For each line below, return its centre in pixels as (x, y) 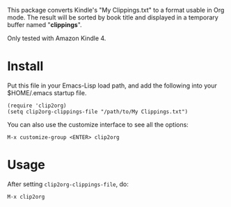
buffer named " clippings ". (45, 25)
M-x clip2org (26, 197)
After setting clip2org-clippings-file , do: (68, 184)
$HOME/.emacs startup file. (47, 92)
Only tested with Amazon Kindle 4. (57, 38)
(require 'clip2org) (37, 106)
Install (25, 66)
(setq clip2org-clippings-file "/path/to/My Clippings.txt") (98, 111)
